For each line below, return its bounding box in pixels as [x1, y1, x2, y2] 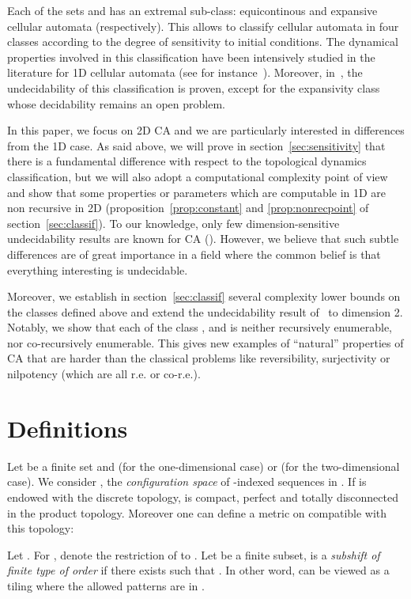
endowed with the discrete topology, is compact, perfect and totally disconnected [7, 488, 398, 505]
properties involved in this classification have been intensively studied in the [7, 48, 375, 65]
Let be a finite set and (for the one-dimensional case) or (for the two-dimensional [7, 457, 400, 474]
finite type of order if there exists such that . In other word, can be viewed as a [7, 562, 390, 578]
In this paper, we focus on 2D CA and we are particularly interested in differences [7, 122, 405, 138]
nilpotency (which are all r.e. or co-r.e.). [7, 366, 201, 382]
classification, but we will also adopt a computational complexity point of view [7, 168, 388, 184]
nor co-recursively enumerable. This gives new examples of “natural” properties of [7, 334, 404, 351]
